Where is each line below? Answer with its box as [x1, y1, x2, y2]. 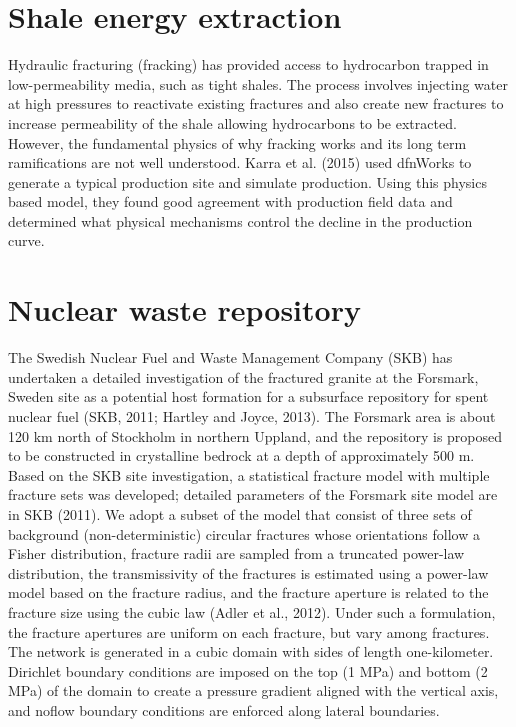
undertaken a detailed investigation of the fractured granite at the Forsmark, [8, 366, 479, 387]
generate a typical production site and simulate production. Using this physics [8, 171, 487, 192]
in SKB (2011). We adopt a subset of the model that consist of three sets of [8, 503, 472, 524]
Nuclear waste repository [8, 289, 361, 330]
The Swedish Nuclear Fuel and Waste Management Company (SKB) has [8, 347, 453, 368]
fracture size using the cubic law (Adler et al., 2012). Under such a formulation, [8, 601, 496, 622]
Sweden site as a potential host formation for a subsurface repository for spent [8, 386, 489, 407]
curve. [8, 230, 45, 251]
